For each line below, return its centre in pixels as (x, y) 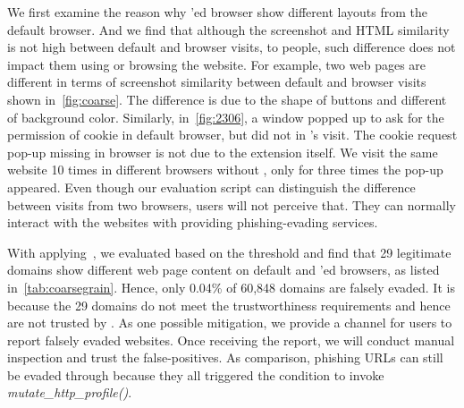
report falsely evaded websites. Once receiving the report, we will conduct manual (231, 340)
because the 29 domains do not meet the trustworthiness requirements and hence (229, 305)
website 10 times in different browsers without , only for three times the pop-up (225, 170)
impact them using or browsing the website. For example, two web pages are (217, 64)
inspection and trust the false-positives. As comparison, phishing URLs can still (225, 357)
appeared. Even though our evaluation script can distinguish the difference (211, 187)
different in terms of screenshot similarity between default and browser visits (217, 82)
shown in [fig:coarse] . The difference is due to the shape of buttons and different (227, 99)
